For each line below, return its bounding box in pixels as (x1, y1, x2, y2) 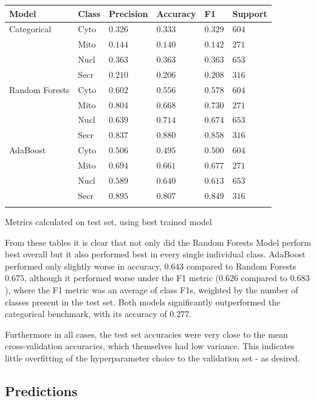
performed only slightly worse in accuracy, (5, 259, 162, 272)
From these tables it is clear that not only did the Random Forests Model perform (5, 235, 311, 248)
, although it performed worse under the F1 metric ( (24, 271, 219, 284)
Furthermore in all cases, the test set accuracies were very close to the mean (5, 327, 288, 340)
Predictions (5, 381, 78, 400)
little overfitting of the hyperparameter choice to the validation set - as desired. (5, 351, 300, 364)
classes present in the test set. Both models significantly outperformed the (5, 295, 281, 308)
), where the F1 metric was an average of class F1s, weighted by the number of (5, 283, 298, 296)
